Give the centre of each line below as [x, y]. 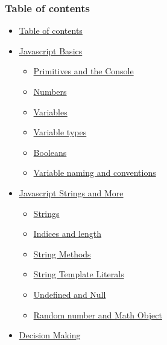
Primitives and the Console [83, 71]
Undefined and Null [70, 294]
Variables [50, 111]
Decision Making [50, 335]
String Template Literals [79, 274]
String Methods [62, 253]
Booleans [50, 152]
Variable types [60, 132]
